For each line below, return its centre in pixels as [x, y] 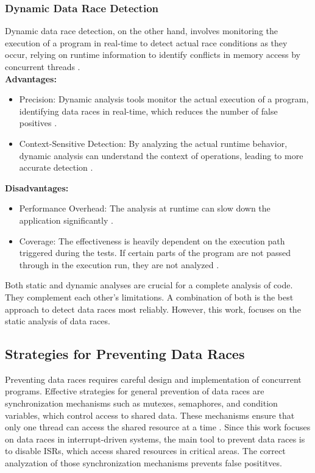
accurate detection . [56, 167]
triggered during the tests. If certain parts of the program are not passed [155, 253]
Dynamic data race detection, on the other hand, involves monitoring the [142, 31]
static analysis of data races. [58, 321]
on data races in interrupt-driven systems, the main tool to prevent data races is [155, 439]
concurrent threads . [43, 66]
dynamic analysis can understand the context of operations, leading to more [161, 155]
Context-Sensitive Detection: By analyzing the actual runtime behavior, [153, 143]
